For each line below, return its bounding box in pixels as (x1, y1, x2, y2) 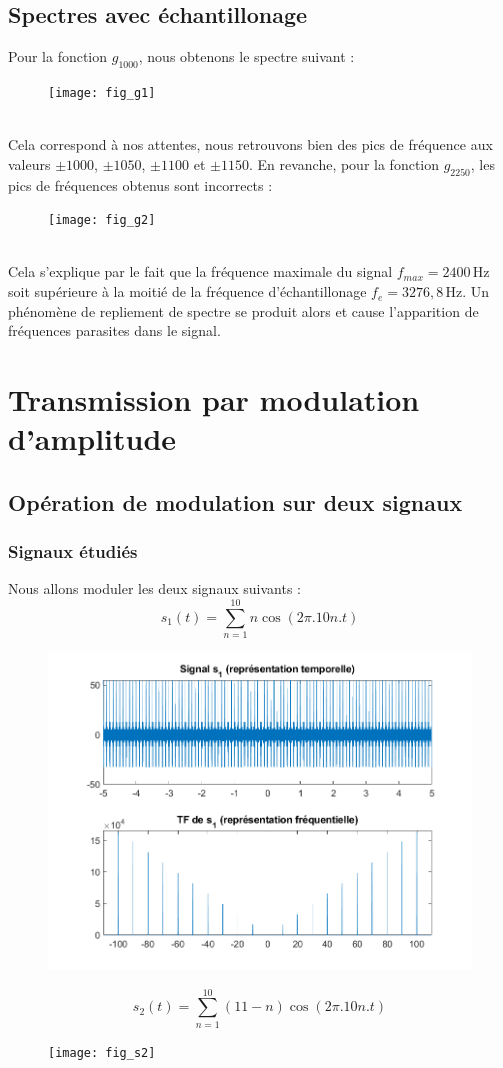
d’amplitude (8, 418, 177, 459)
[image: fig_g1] (48, 86, 156, 100)
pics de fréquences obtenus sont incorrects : (8, 174, 273, 195)
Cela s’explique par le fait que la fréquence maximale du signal (8, 261, 393, 282)
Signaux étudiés (8, 539, 138, 564)
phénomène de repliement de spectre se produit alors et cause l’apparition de (8, 300, 479, 321)
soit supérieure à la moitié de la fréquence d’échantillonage (8, 281, 367, 302)
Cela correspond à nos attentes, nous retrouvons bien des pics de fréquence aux (8, 134, 493, 155)
